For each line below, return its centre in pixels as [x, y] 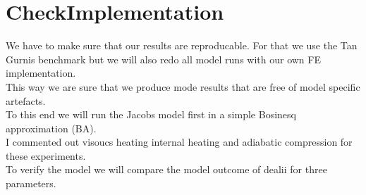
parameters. [31, 183]
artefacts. [26, 100]
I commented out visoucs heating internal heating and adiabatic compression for [179, 142]
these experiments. [46, 155]
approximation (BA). [51, 128]
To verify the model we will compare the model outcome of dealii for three [166, 169]
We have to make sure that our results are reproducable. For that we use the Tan [182, 45]
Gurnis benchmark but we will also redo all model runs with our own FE [163, 59]
